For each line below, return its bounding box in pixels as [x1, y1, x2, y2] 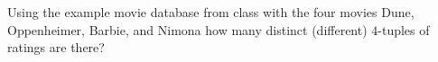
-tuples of [377, 20, 430, 39]
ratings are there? [7, 38, 105, 57]
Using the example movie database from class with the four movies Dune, [7, 3, 415, 21]
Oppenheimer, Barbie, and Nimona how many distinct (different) [7, 20, 368, 39]
